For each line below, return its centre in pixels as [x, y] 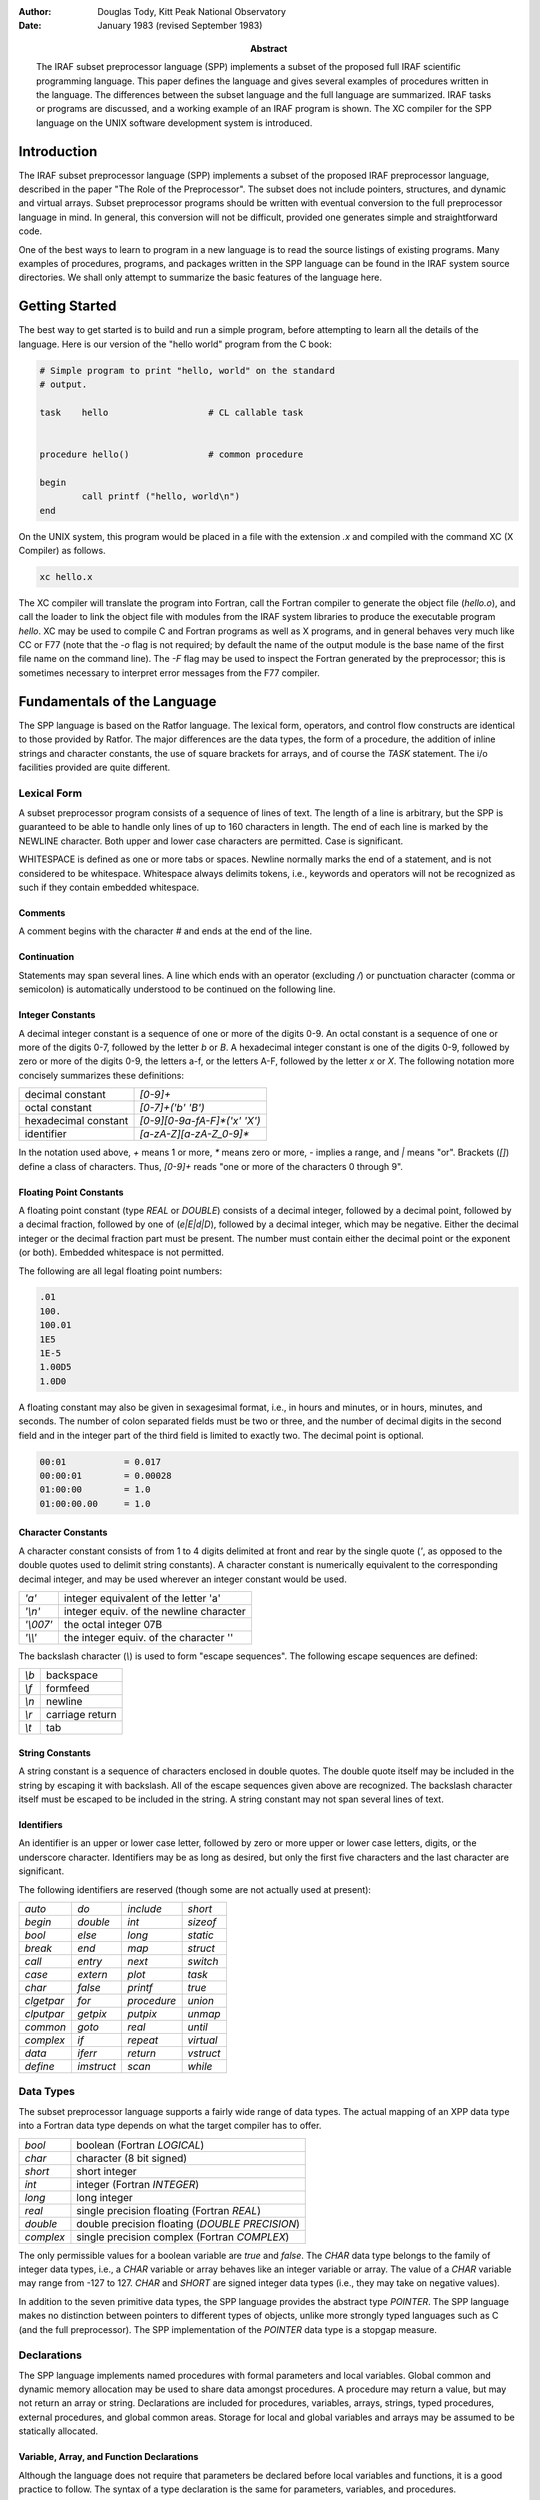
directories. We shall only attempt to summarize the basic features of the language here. [200, 277]
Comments [42, 913]
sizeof [202, 1922]
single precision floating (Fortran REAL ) [169, 2210]
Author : [35, 11]
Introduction [58, 151]
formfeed [67, 1688]
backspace [72, 1675]
